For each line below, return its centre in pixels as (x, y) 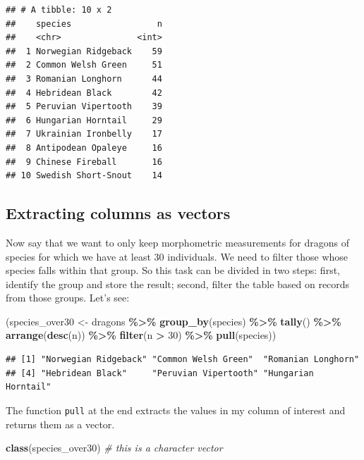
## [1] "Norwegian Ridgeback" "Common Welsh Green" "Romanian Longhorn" (183, 360)
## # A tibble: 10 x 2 (59, 10)
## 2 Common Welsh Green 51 (84, 65)
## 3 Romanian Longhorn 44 (84, 79)
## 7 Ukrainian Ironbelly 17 (84, 134)
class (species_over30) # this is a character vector (114, 448)
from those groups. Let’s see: (68, 298)
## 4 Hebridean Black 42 (84, 93)
